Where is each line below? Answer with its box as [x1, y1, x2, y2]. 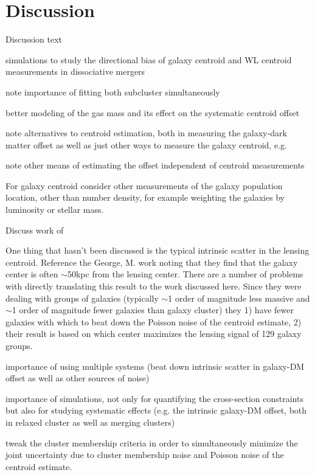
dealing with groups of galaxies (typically [5, 291, 159, 304]
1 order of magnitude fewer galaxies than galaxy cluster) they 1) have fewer [12, 303, 294, 316]
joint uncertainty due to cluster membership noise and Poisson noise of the [5, 448, 284, 461]
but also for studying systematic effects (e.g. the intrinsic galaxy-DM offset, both [5, 404, 307, 417]
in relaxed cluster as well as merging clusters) [5, 415, 175, 428]
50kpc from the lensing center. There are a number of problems [67, 268, 303, 280]
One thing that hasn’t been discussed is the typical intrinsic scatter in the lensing [5, 244, 310, 257]
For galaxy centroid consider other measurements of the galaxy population [5, 179, 283, 192]
